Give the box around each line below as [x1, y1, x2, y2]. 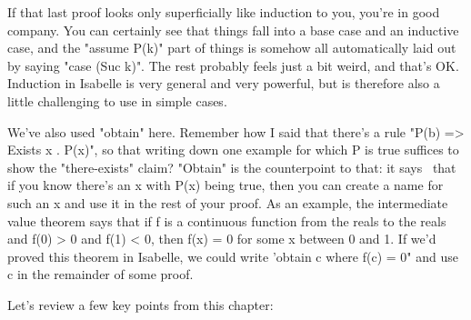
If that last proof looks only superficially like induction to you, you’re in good [7, 3, 440, 21]
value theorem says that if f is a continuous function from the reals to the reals [7, 211, 446, 230]
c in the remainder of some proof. [7, 265, 194, 284]
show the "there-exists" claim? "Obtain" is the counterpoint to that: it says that [7, 157, 456, 176]
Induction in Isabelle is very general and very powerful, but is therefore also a [7, 74, 440, 93]
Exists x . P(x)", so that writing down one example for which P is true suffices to [7, 140, 459, 159]
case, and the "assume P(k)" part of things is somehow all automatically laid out [7, 38, 456, 57]
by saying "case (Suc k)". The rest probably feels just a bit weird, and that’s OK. [7, 55, 459, 75]
